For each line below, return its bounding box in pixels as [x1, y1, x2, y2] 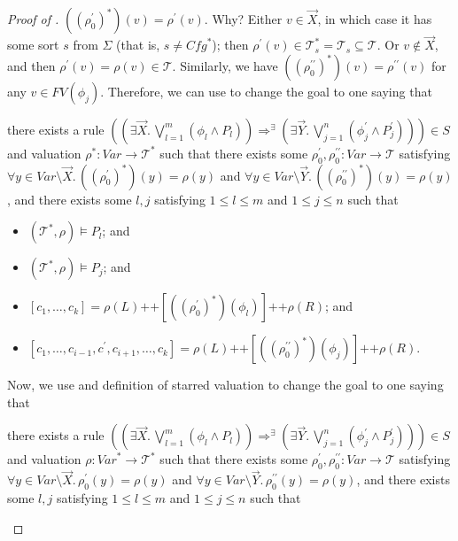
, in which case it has [317, 10, 432, 27]
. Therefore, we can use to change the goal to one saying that [100, 81, 432, 100]
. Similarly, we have [172, 56, 278, 74]
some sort [7, 35, 59, 54]
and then [7, 56, 56, 74]
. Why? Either [204, 10, 283, 27]
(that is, [116, 35, 160, 54]
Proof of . [7, 10, 59, 27]
